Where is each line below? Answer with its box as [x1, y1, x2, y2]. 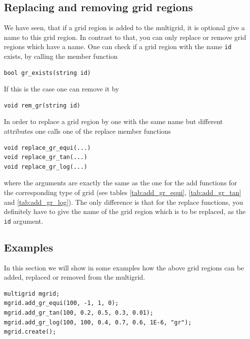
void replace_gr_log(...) [4, 163, 87, 170]
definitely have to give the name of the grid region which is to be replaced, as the [4, 206, 246, 216]
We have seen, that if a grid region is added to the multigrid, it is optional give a [4, 22, 245, 33]
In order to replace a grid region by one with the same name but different [4, 116, 223, 126]
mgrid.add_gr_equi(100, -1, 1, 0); [4, 300, 119, 307]
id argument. [4, 215, 43, 226]
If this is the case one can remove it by [4, 84, 119, 94]
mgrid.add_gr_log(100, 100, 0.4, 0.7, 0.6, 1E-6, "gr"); [4, 319, 192, 326]
